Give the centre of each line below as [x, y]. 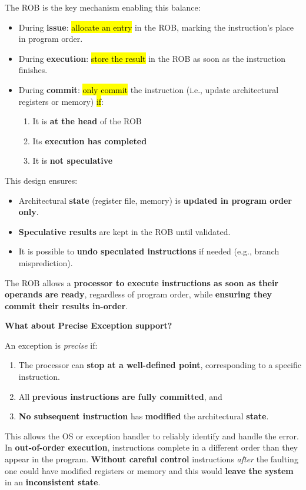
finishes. [33, 70]
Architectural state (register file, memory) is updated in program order [155, 200]
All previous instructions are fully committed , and [120, 396]
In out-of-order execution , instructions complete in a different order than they [152, 447]
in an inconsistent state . [53, 482]
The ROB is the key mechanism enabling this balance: [103, 7]
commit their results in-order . [66, 305]
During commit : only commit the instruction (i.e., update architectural [149, 89]
